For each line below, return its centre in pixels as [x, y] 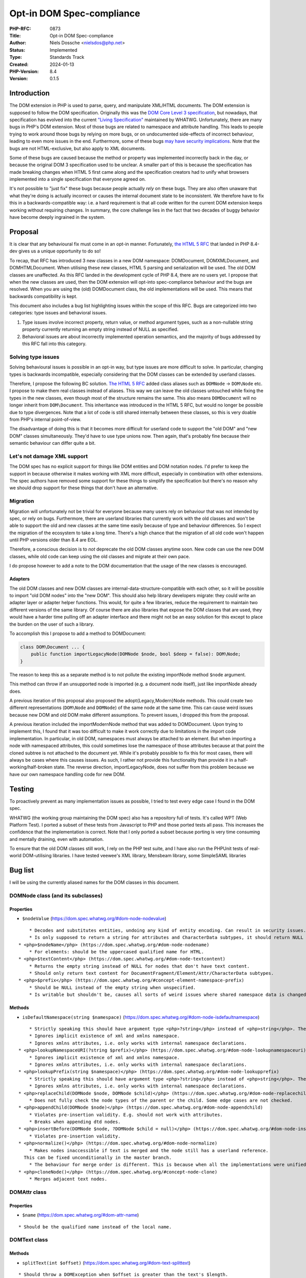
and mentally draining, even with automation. [57, 839]
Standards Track [67, 57]
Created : [19, 64]
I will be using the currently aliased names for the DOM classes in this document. [94, 882]
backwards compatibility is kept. [43, 296]
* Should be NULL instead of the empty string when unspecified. [112, 987]
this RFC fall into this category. [54, 344]
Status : [17, 50]
